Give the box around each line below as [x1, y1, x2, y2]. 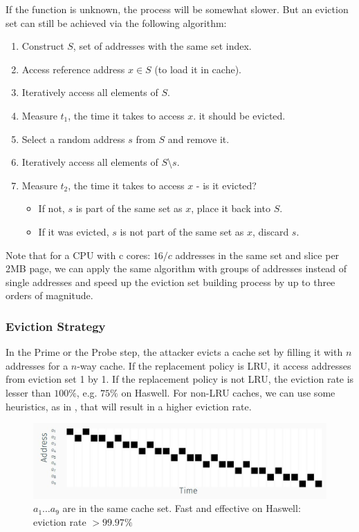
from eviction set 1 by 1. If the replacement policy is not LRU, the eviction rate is [6, 372, 354, 386]
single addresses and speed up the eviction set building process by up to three [6, 274, 335, 289]
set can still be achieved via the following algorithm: [6, 15, 227, 30]
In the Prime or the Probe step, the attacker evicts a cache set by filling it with [6, 345, 343, 359]
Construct [21, 39, 64, 53]
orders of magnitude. [6, 288, 93, 303]
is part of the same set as [75, 201, 183, 216]
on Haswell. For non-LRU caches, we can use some [121, 385, 335, 399]
